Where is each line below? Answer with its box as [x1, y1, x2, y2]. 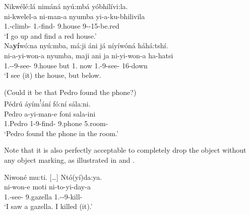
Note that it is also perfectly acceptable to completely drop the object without [4, 145, 246, 155]
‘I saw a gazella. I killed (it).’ [4, 201, 93, 211]
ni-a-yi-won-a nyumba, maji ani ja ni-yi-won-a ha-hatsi [4, 50, 173, 60]
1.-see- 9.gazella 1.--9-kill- [4, 191, 83, 201]
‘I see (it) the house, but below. [4, 70, 101, 80]
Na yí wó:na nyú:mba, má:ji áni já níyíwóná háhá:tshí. [4, 40, 168, 51]
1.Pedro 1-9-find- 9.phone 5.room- [4, 118, 108, 129]
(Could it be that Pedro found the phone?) [4, 86, 137, 97]
